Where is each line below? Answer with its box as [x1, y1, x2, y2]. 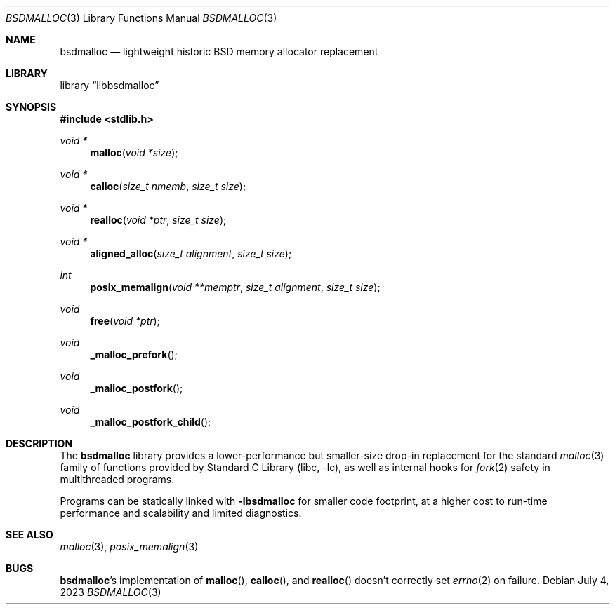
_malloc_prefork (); [90, 348, 178, 360]
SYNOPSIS [6, 101, 57, 113]
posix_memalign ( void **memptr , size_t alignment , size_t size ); [90, 281, 381, 293]
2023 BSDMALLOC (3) [60, 586, 161, 598]
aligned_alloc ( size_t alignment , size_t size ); [90, 248, 292, 259]
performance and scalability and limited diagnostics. [60, 507, 302, 519]
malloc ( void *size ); [90, 147, 178, 158]
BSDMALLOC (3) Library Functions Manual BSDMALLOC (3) [6, 12, 277, 24]
